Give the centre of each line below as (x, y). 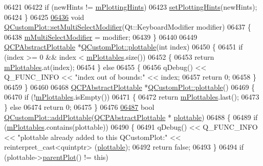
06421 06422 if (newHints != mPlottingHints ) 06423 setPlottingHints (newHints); (131, 7)
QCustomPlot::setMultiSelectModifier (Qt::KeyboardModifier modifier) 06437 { (128, 27)
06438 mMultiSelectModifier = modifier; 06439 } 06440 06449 (101, 37)
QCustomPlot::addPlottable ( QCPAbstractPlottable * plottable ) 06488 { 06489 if (131, 117)
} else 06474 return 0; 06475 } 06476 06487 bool (79, 106)
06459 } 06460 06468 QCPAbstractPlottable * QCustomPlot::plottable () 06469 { (130, 87)
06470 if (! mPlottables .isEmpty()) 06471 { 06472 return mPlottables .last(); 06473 (132, 97)
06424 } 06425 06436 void (44, 17)
